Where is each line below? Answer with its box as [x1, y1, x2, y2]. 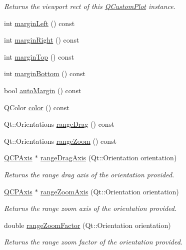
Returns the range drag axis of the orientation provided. [4, 169, 174, 179]
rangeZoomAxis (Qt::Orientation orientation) [40, 186, 179, 196]
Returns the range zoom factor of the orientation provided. [4, 236, 183, 247]
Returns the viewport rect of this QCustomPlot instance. [4, 1, 176, 11]
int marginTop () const [4, 51, 74, 62]
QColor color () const [4, 102, 69, 112]
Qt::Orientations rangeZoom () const [4, 135, 117, 146]
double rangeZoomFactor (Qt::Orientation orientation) [4, 219, 171, 230]
